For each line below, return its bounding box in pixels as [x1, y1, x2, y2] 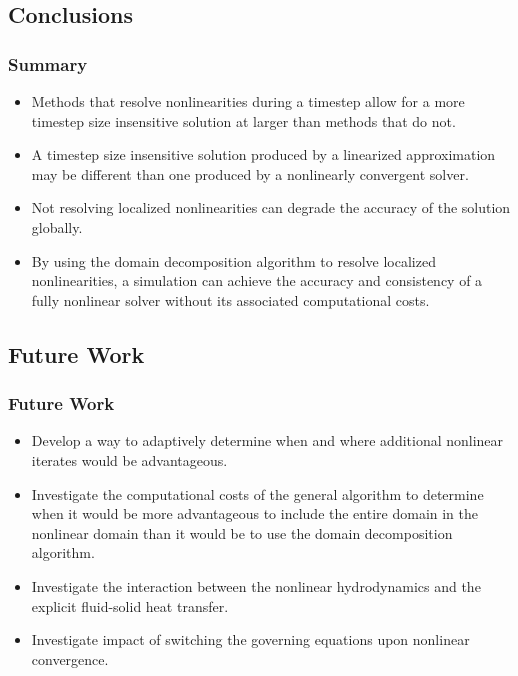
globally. [31, 216, 83, 237]
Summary [8, 51, 88, 76]
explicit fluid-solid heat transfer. [31, 595, 229, 616]
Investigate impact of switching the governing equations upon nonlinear [31, 629, 470, 650]
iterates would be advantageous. [31, 449, 228, 470]
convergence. [31, 648, 109, 669]
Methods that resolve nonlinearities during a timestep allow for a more [31, 91, 465, 111]
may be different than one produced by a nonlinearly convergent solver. [31, 163, 469, 184]
